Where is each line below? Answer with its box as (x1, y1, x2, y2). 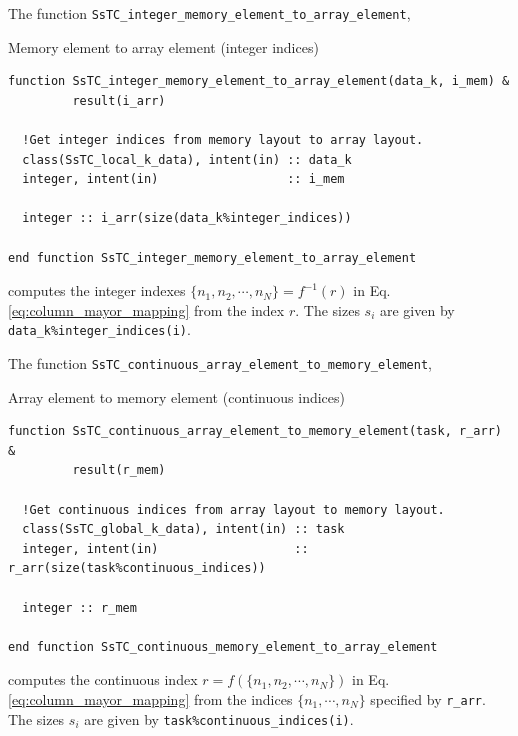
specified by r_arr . (370, 689, 486, 709)
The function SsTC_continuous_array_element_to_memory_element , (8, 353, 432, 374)
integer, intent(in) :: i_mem (22, 172, 345, 187)
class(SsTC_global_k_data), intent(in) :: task (22, 522, 345, 537)
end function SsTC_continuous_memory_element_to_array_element (8, 639, 438, 654)
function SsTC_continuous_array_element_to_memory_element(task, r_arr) (8, 424, 502, 439)
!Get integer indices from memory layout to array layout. (22, 133, 424, 148)
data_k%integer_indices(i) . (8, 319, 191, 340)
